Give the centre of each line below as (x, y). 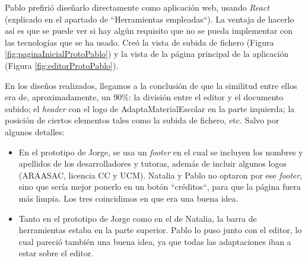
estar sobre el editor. (56, 253)
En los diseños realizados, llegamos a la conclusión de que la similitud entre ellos (151, 85)
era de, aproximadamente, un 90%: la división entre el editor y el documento (144, 97)
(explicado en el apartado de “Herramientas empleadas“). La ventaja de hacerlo (150, 19)
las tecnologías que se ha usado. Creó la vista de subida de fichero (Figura (139, 42)
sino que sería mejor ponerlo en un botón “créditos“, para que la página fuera (160, 187)
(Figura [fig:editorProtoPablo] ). (62, 65)
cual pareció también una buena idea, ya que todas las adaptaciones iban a (155, 241)
